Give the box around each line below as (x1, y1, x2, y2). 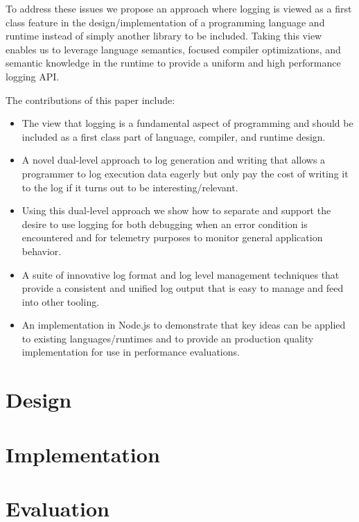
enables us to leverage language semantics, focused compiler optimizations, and (6, 42, 341, 56)
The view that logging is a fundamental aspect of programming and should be (21, 116, 353, 130)
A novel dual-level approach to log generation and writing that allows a (21, 153, 326, 167)
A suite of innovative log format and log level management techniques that (21, 267, 340, 281)
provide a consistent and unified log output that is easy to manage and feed (21, 281, 344, 295)
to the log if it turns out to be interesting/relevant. (21, 180, 238, 194)
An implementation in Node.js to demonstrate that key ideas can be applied (21, 317, 346, 332)
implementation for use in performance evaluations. (21, 345, 240, 359)
